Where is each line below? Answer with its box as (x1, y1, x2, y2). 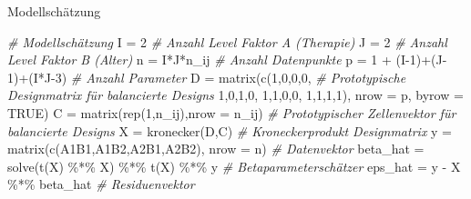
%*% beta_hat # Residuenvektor (7, 174, 195, 194)
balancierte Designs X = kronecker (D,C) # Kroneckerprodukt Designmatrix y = (7, 121, 452, 140)
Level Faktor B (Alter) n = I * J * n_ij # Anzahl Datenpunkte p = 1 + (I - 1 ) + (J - (7, 50, 447, 69)
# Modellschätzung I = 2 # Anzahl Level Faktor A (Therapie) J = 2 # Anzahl (7, 32, 447, 51)
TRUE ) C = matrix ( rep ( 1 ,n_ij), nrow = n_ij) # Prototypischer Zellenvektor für (7, 103, 456, 122)
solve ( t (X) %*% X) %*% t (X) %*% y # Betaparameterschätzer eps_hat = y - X (7, 156, 461, 175)
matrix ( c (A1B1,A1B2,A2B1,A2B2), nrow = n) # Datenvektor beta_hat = (7, 139, 425, 158)
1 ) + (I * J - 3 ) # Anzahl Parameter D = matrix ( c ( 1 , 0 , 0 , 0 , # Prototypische (7, 67, 406, 86)
